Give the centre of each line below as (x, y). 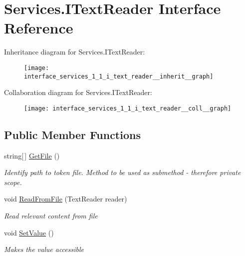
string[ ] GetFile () (32, 155)
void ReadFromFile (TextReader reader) (66, 199)
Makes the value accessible (44, 249)
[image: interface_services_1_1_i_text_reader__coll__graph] (128, 108)
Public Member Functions (72, 134)
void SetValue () (29, 232)
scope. (13, 182)
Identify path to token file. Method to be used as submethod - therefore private (122, 172)
